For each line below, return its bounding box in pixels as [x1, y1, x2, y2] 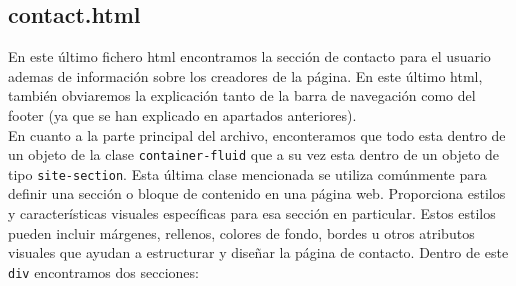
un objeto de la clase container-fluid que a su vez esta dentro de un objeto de [8, 144, 500, 165]
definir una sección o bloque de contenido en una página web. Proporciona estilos [8, 183, 506, 204]
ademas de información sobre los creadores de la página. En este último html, [8, 65, 483, 86]
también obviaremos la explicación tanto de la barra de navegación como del [8, 85, 476, 106]
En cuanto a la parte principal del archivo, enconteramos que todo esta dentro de [8, 124, 506, 145]
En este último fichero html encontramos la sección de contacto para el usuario [8, 46, 491, 67]
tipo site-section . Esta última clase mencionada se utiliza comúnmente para [8, 163, 487, 184]
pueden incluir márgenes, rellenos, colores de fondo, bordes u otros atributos [8, 222, 475, 243]
